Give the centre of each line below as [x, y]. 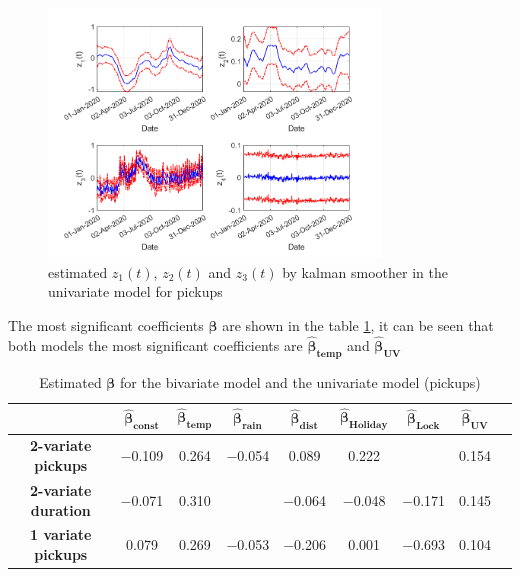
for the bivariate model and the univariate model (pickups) [300, 381]
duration [60, 509]
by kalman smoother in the [365, 271]
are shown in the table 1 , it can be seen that [358, 325]
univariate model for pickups [135, 291]
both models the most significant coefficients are [155, 344]
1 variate [61, 534]
